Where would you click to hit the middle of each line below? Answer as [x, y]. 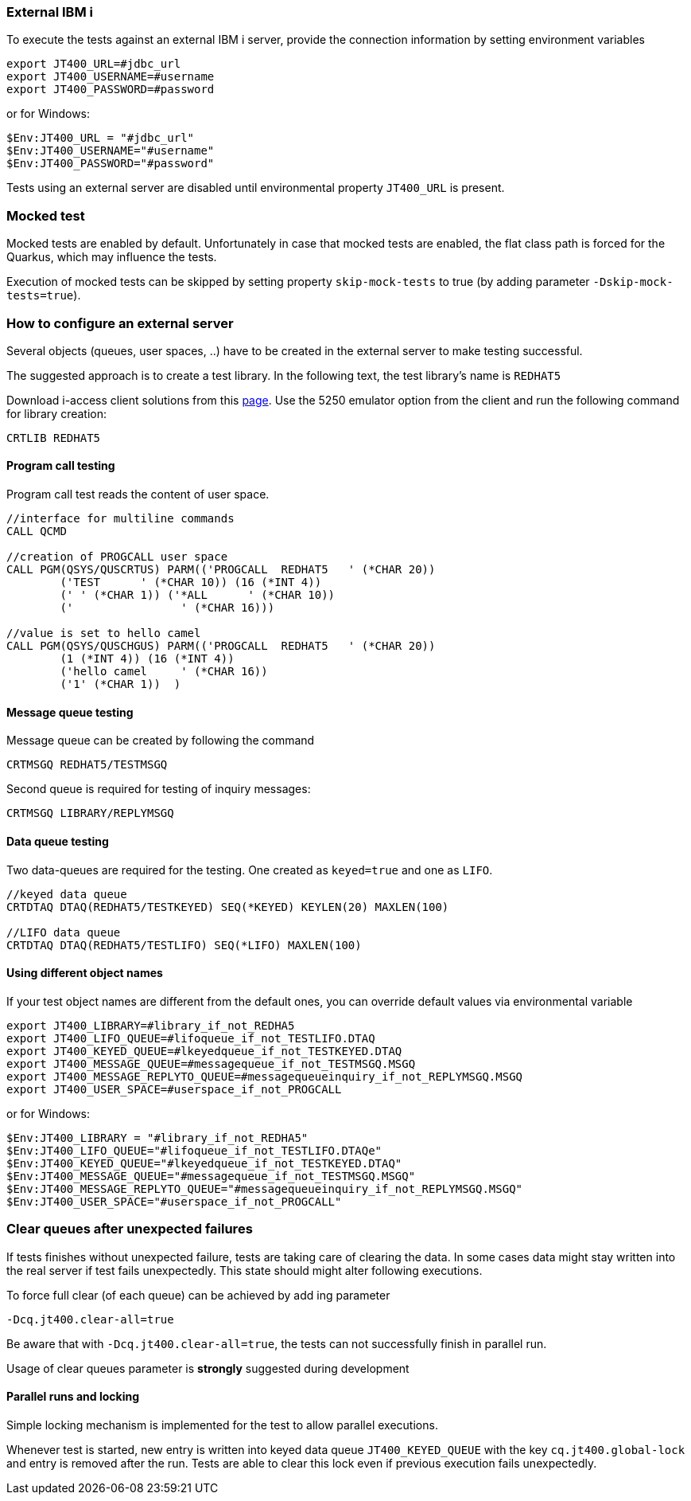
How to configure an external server [120, 323]
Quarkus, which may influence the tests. [112, 257]
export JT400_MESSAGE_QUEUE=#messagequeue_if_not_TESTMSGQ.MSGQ [211, 1063]
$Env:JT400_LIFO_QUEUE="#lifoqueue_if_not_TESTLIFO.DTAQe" [194, 1150]
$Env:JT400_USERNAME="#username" [111, 151]
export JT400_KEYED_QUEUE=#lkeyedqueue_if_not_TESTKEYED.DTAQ [204, 1051]
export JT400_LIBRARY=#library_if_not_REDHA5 [151, 1025]
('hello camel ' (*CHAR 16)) [164, 672]
